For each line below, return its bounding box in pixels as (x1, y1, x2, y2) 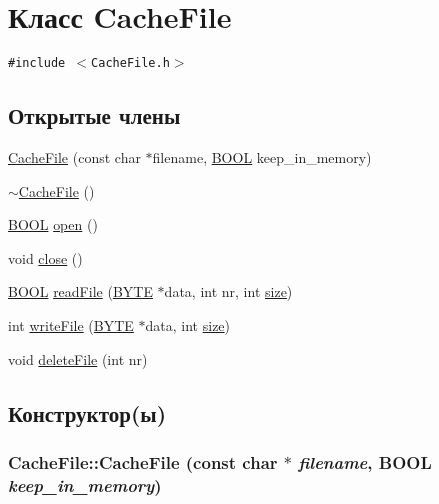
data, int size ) (145, 314, 231, 335)
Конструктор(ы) (8, 397, 167, 428)
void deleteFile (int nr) (8, 348, 148, 369)
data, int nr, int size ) (164, 281, 293, 302)
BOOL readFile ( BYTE (8, 281, 153, 302)
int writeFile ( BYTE (8, 314, 134, 335)
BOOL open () (8, 214, 98, 235)
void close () (8, 247, 83, 268)
